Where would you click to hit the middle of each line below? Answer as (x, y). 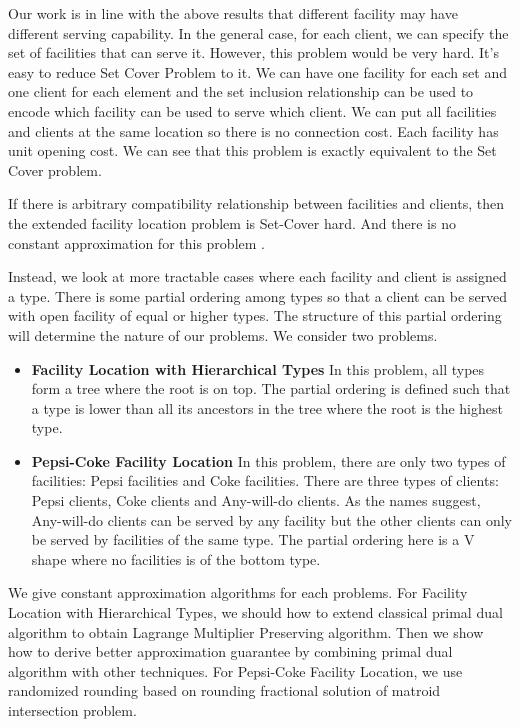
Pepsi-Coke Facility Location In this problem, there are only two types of (268, 460)
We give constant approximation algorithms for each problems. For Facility (238, 592)
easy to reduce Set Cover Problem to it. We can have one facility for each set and (257, 71)
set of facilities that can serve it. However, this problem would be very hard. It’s (253, 52)
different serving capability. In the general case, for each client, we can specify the (258, 32)
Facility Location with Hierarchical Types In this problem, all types (258, 368)
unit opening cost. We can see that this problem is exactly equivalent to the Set (252, 150)
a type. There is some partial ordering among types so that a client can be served (258, 295)
